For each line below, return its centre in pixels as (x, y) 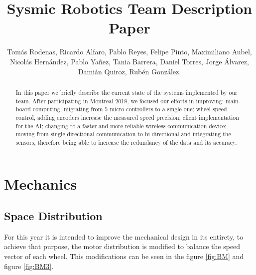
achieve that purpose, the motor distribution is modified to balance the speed (122, 246)
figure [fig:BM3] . (29, 266)
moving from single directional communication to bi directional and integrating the (123, 134)
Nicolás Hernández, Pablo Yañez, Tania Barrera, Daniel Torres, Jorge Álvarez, (129, 61)
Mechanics (41, 184)
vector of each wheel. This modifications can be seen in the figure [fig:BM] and (124, 256)
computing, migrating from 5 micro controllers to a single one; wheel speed (130, 109)
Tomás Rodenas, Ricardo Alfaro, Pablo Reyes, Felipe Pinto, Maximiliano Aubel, (129, 52)
